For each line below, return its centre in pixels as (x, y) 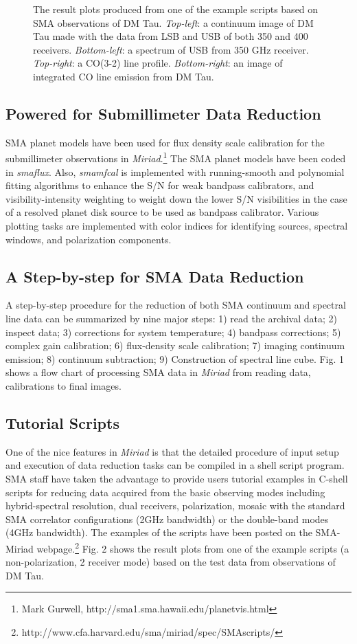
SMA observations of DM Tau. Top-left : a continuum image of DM (173, 22)
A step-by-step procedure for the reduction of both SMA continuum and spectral (176, 305)
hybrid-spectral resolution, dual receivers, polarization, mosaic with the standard (175, 506)
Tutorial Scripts (62, 422)
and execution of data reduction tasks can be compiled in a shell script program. (175, 465)
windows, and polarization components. (89, 239)
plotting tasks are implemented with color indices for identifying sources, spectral (177, 225)
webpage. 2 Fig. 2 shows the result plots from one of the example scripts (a (193, 547)
